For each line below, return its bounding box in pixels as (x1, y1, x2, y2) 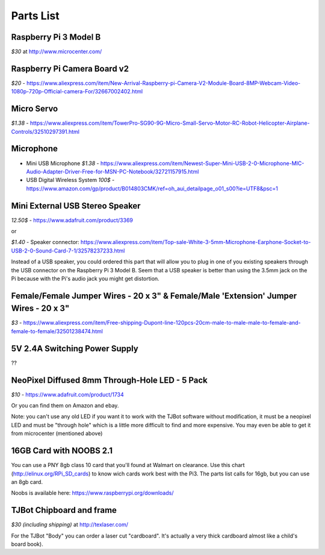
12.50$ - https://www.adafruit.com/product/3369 (11, 216, 134, 224)
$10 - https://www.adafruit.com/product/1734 (11, 390, 125, 398)
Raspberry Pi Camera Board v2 (11, 63, 129, 74)
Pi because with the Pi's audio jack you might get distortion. (11, 275, 159, 282)
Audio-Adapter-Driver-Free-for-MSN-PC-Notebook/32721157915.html (26, 168, 199, 175)
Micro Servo (11, 104, 58, 114)
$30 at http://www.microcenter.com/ (11, 48, 102, 55)
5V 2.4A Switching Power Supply (11, 343, 138, 354)
